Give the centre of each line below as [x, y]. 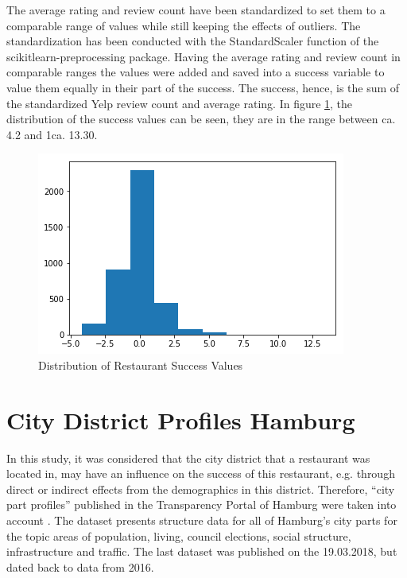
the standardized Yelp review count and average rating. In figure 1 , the [180, 103]
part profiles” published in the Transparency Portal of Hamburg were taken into [202, 504]
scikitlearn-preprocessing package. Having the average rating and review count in [203, 56]
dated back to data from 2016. [80, 566]
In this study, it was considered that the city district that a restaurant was [188, 458]
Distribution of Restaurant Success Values [141, 365]
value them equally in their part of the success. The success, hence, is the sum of [203, 87]
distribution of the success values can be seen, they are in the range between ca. [201, 119]
